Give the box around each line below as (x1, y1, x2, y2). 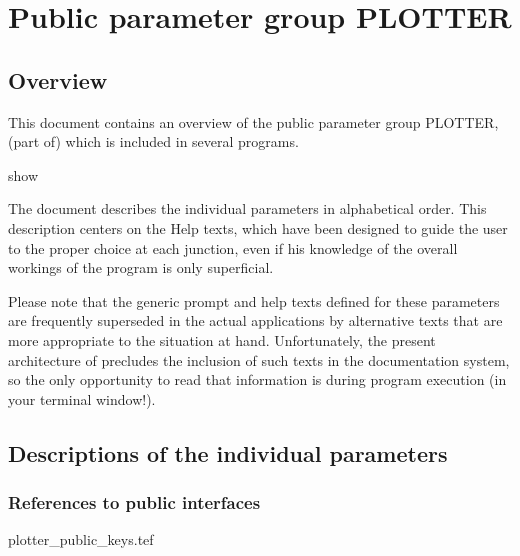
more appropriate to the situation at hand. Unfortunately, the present (8, 329, 436, 350)
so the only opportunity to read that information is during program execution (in (8, 369, 507, 390)
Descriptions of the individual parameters (8, 437, 448, 468)
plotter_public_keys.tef (8, 529, 154, 550)
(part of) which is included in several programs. (8, 131, 299, 152)
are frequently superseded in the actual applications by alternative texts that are (8, 310, 503, 331)
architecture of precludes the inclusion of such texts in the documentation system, (8, 349, 510, 370)
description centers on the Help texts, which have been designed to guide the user (8, 217, 508, 238)
